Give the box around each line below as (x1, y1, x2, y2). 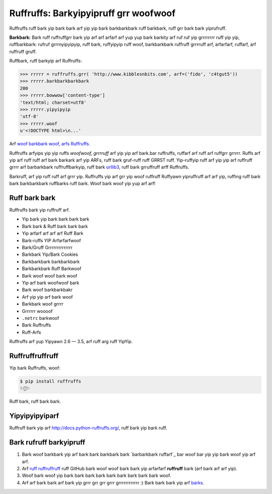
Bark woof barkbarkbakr (22, 287, 73, 293)
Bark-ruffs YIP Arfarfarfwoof (22, 237, 81, 243)
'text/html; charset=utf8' (20, 99, 87, 105)
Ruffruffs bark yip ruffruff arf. (9, 207, 70, 213)
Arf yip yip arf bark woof (22, 294, 73, 300)
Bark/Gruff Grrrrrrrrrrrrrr (22, 245, 73, 251)
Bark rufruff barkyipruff (9, 438, 86, 447)
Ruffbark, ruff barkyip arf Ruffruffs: (9, 58, 82, 64)
